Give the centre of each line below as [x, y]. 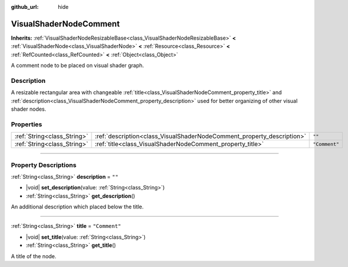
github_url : [25, 7]
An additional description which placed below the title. [77, 207]
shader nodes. [29, 109]
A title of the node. [34, 256]
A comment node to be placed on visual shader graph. [77, 66]
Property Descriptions [44, 165]
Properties [27, 124]
